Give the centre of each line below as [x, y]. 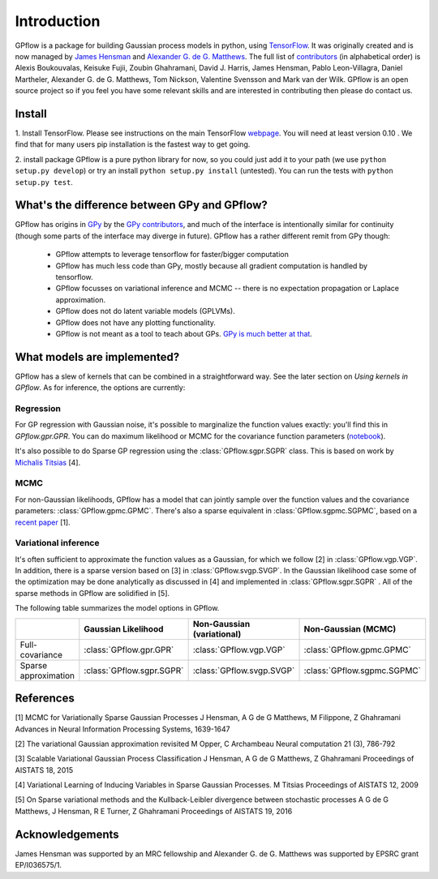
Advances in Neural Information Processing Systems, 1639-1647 [122, 729]
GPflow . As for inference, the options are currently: [100, 388]
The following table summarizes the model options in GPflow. [117, 608]
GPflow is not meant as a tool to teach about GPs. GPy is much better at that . [184, 334]
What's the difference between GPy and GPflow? [141, 206]
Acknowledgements [67, 834]
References [45, 699]
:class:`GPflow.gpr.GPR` [129, 650]
